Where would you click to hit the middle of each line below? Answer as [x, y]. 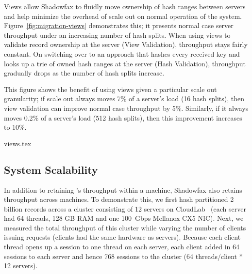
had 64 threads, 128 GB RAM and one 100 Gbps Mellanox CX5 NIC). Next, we [124, 218]
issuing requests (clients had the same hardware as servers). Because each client [122, 237]
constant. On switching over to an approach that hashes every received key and [122, 53]
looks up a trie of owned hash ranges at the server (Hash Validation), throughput [125, 63]
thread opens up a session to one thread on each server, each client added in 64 [122, 247]
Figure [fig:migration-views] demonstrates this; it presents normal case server [119, 25]
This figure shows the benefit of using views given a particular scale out [110, 89]
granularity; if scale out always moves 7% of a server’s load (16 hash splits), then [124, 99]
